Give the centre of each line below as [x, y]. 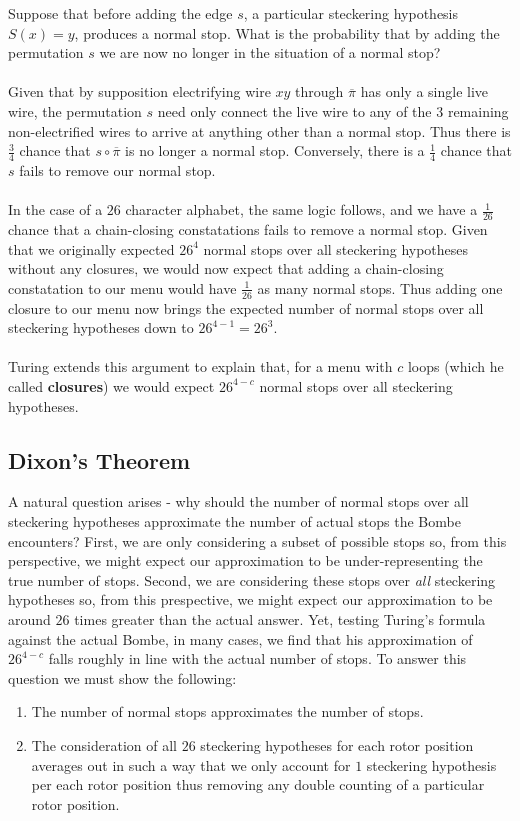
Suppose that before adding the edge [120, 13]
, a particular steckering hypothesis [351, 13]
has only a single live [424, 91]
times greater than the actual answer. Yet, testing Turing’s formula [280, 618]
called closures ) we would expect [111, 385]
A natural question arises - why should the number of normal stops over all [238, 501]
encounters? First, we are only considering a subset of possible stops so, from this [257, 540]
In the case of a [55, 209]
